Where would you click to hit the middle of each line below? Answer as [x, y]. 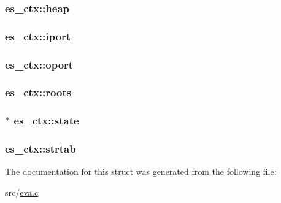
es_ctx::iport [38, 36]
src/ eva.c [22, 192]
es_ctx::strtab [40, 149]
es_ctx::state [46, 121]
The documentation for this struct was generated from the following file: [141, 171]
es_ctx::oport [39, 64]
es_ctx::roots [38, 92]
